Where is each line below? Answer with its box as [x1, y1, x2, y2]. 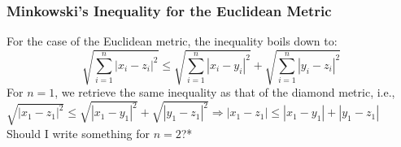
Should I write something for [7, 124, 150, 141]
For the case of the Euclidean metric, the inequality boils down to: [7, 32, 338, 50]
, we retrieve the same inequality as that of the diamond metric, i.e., [54, 84, 395, 101]
